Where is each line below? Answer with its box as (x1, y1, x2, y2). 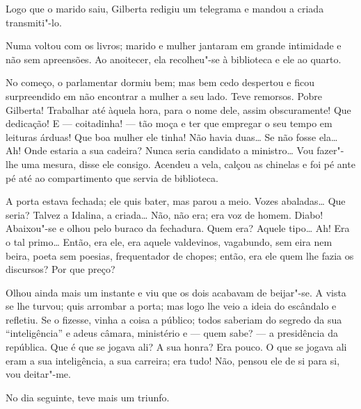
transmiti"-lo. (6, 15, 62, 29)
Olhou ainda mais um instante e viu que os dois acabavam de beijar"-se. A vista (6, 285, 346, 299)
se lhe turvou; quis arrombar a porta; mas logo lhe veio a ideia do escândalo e (6, 299, 337, 313)
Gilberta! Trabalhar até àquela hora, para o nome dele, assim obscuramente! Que (6, 102, 351, 117)
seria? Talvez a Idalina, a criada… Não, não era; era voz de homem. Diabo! (6, 207, 323, 222)
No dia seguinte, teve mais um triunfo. (6, 390, 170, 404)
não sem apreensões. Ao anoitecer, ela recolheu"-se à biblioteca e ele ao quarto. (6, 51, 342, 66)
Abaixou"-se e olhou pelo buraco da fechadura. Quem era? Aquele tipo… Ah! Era (6, 221, 350, 235)
